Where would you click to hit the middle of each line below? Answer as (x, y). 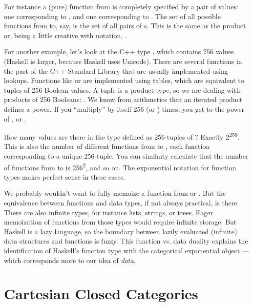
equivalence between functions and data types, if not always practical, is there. (122, 203)
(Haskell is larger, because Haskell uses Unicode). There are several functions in (123, 61)
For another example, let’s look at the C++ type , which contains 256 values (119, 51)
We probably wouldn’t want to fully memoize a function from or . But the (115, 193)
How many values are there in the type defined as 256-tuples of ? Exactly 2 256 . (122, 136)
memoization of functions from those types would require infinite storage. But (120, 222)
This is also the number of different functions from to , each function (107, 146)
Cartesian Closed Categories (101, 294)
